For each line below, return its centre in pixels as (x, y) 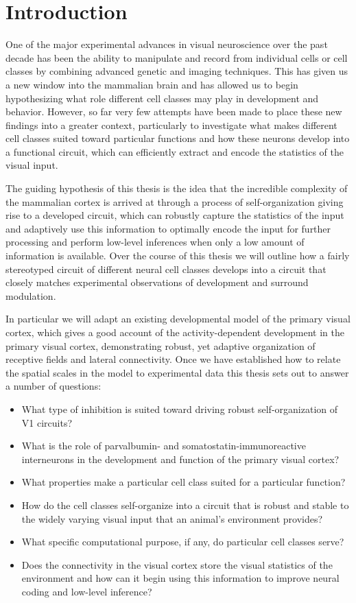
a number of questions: (54, 386)
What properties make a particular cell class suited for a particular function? (183, 482)
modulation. (31, 295)
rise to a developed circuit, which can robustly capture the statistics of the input (175, 215)
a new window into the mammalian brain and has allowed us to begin (152, 84)
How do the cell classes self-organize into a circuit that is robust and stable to (185, 505)
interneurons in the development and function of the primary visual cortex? (180, 459)
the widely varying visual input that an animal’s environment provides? (172, 518)
